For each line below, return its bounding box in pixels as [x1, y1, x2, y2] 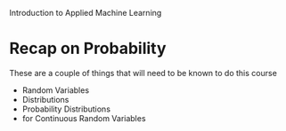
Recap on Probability [9, 39, 167, 58]
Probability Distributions [21, 104, 111, 114]
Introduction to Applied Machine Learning [9, 8, 162, 18]
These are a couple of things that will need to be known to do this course [9, 67, 278, 78]
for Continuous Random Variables [21, 112, 146, 123]
